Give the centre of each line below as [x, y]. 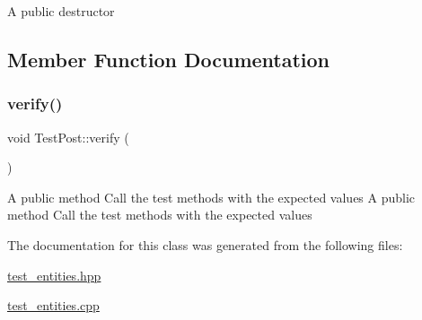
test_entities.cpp [53, 305]
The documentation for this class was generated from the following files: [205, 244]
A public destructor [61, 11]
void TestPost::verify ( [68, 137]
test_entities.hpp [54, 275]
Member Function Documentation [169, 59]
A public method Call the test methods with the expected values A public [211, 197]
